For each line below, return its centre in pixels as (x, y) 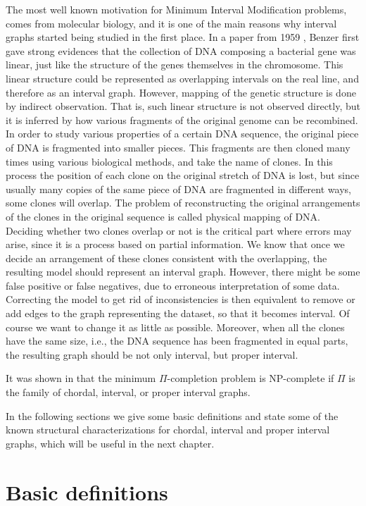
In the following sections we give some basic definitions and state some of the (172, 415)
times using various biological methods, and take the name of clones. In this (169, 161)
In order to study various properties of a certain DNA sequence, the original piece (182, 134)
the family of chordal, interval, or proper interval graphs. (128, 392)
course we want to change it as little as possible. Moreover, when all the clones (175, 327)
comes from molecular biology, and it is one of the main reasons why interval (171, 23)
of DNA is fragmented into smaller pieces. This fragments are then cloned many (178, 147)
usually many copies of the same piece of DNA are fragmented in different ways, (178, 189)
